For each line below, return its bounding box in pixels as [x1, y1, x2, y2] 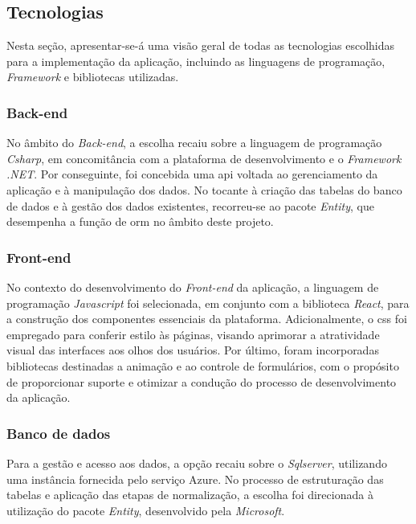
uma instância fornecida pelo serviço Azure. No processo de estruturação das [6, 470, 384, 487]
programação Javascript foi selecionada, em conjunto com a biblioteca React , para [6, 294, 410, 311]
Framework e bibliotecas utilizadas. [6, 68, 179, 85]
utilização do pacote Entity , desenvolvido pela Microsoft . [6, 501, 285, 518]
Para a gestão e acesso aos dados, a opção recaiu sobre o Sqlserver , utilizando [6, 454, 387, 471]
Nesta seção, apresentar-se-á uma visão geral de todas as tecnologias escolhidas [6, 37, 395, 54]
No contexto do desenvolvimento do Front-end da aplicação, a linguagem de [6, 278, 379, 295]
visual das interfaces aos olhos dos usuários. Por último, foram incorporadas [6, 342, 379, 358]
